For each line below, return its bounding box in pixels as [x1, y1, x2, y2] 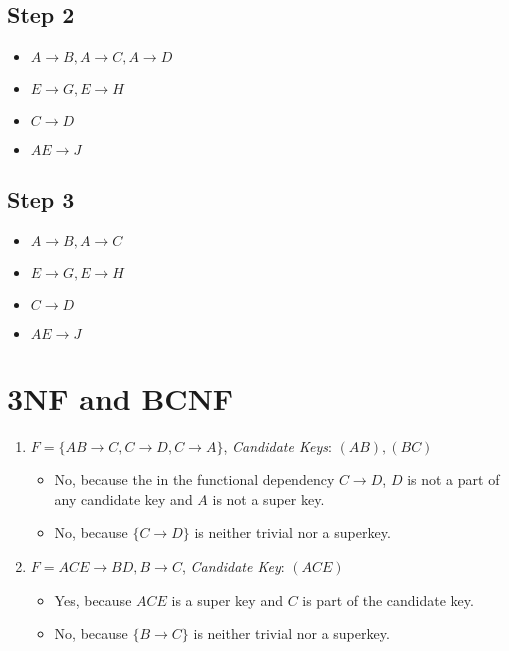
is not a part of [407, 469, 500, 490]
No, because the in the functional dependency [54, 469, 335, 490]
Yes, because [54, 589, 132, 610]
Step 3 [7, 183, 75, 214]
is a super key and [171, 589, 283, 610]
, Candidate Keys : [223, 435, 332, 456]
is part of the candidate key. [302, 589, 474, 610]
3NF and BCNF [7, 377, 234, 418]
